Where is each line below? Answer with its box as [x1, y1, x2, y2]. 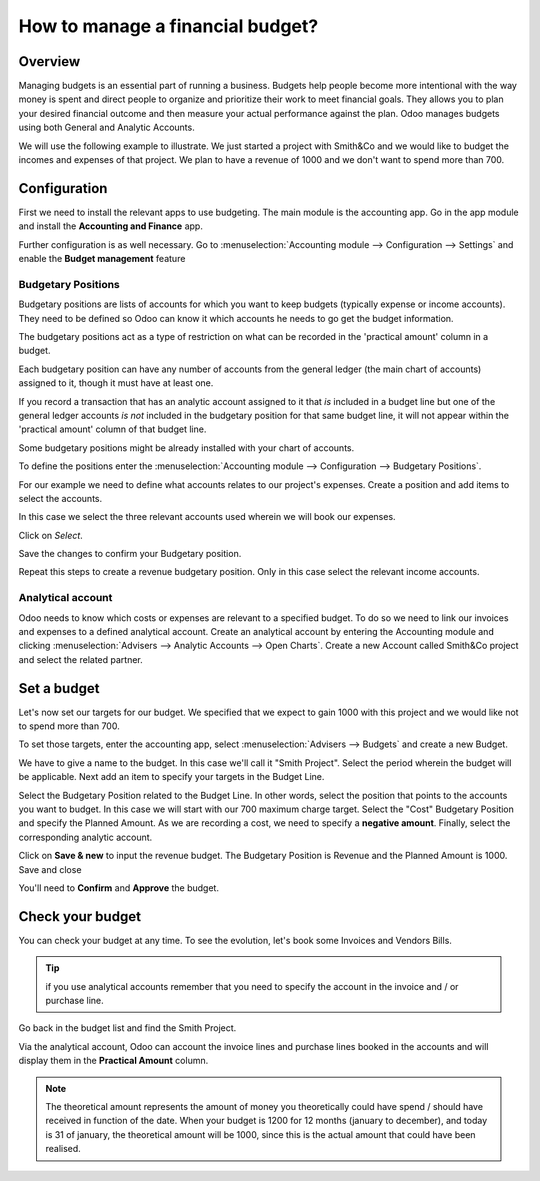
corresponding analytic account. [18, 831, 153, 843]
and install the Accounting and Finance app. [18, 220, 204, 232]
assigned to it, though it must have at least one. [18, 377, 214, 389]
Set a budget [18, 680, 100, 697]
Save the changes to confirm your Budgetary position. [18, 548, 242, 560]
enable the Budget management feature [18, 253, 186, 265]
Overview [18, 53, 81, 70]
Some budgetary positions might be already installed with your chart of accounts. [18, 441, 355, 454]
